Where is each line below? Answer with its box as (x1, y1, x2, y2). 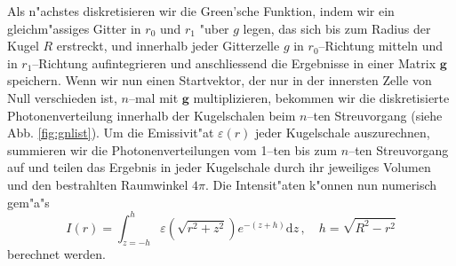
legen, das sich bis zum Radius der (243, 19, 431, 37)
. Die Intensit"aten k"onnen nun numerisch (204, 175, 437, 193)
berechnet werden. (7, 245, 106, 263)
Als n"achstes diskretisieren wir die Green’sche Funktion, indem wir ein (7, 2, 395, 20)
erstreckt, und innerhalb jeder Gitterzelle (56, 36, 280, 55)
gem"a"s (7, 192, 50, 211)
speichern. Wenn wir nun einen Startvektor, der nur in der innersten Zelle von (7, 71, 432, 90)
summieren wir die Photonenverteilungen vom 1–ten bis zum (7, 140, 338, 159)
